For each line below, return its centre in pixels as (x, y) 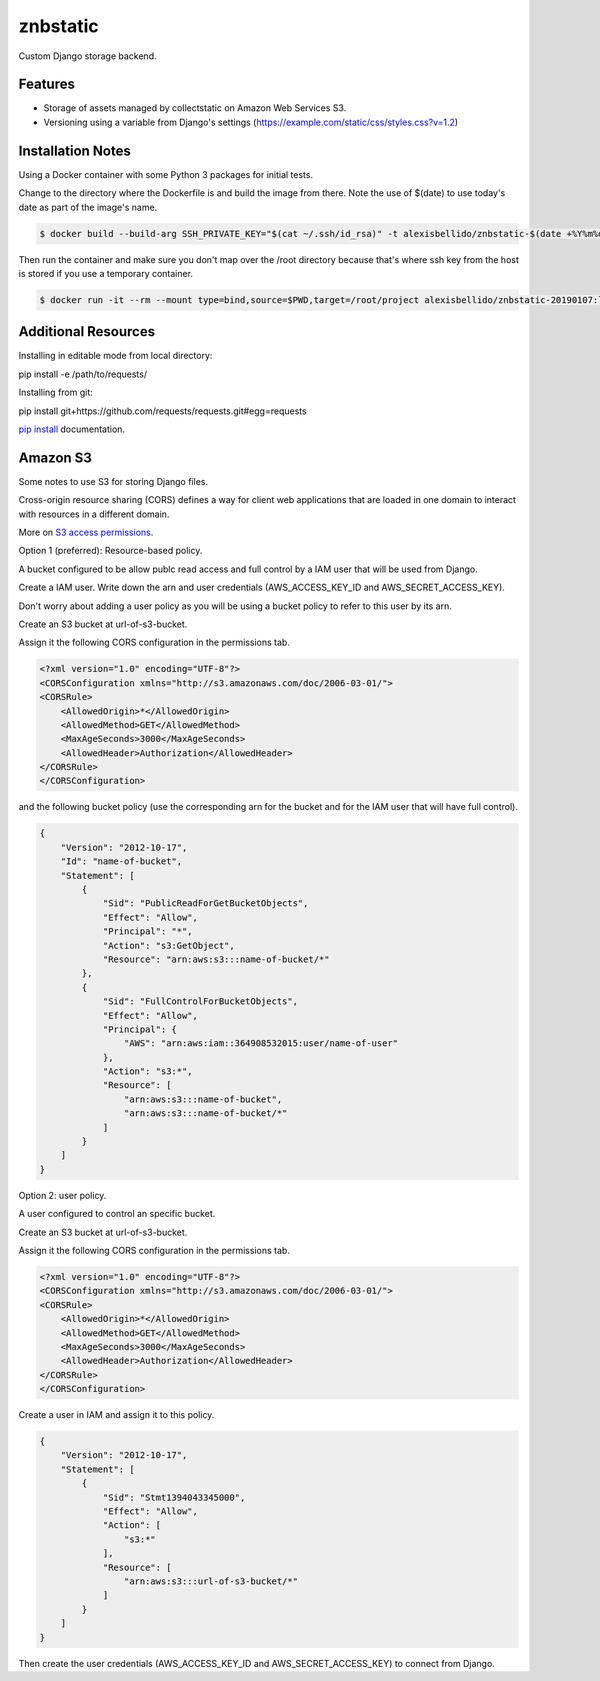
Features (46, 84)
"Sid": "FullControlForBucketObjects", (200, 1001)
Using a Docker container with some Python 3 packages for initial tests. (166, 174)
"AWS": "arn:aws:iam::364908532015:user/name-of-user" (261, 1043)
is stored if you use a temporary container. (106, 273)
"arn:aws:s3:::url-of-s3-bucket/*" (211, 1581)
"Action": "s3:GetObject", (168, 945)
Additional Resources (86, 331)
